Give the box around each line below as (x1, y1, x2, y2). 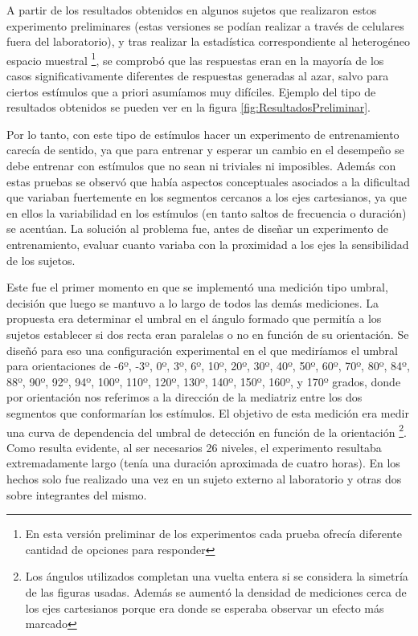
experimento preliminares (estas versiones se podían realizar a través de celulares (6, 17, 404, 34)
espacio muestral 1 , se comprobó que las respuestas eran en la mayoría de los (6, 49, 384, 68)
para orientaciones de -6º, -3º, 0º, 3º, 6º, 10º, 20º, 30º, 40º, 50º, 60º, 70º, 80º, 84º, (6, 357, 410, 374)
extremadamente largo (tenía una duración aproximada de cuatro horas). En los (6, 455, 400, 471)
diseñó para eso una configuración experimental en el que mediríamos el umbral (6, 341, 398, 358)
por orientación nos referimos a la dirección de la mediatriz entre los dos (6, 389, 363, 406)
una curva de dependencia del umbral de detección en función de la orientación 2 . (6, 421, 407, 440)
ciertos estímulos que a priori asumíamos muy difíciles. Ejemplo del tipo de (6, 83, 376, 100)
